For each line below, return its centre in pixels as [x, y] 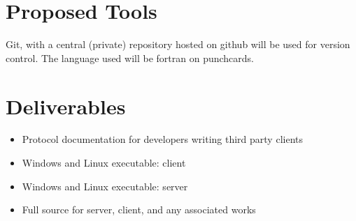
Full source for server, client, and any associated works [139, 209]
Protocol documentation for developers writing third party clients [162, 139]
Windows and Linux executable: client [104, 163]
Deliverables [66, 106]
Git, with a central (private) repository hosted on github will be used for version [178, 44]
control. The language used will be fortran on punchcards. [130, 58]
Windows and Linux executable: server [105, 186]
